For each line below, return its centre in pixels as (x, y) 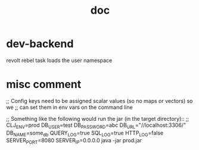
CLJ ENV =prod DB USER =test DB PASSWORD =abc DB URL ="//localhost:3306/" (96, 126)
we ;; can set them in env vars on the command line (69, 107)
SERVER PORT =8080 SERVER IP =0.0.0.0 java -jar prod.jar (74, 141)
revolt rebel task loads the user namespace (59, 60)
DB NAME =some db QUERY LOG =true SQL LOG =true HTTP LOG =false (85, 133)
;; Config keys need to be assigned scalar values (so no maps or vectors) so (99, 101)
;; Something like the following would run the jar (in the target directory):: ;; (98, 118)
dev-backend (40, 44)
